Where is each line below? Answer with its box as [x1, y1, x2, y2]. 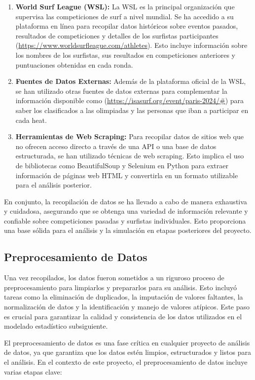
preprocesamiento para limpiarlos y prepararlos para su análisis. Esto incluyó [4, 282, 237, 292]
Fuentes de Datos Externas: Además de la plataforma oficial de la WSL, [15, 76, 246, 86]
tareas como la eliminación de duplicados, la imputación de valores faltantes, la [4, 292, 243, 302]
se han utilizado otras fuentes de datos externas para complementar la [15, 85, 227, 96]
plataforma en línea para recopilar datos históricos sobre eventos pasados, [15, 21, 238, 31]
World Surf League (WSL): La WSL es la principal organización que [15, 1, 235, 11]
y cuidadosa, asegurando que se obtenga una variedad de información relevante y [4, 206, 248, 216]
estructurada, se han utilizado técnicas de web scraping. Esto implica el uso [15, 151, 244, 161]
